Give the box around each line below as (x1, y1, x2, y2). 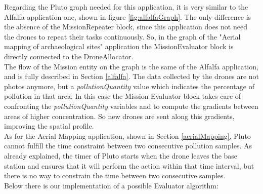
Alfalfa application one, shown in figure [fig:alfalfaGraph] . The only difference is (4, 11, 251, 22)
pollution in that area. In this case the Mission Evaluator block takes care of (4, 91, 241, 101)
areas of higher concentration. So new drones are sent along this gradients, (4, 110, 235, 121)
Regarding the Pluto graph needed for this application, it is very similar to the (4, 2, 248, 12)
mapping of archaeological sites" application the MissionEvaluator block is (4, 41, 234, 52)
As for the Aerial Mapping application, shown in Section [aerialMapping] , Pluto (4, 130, 251, 141)
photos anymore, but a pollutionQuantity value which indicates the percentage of (4, 81, 254, 91)
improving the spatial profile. (4, 121, 94, 131)
